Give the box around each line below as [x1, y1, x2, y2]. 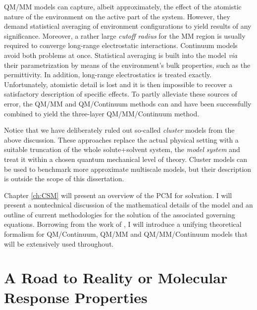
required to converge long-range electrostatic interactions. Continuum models [4, 40, 238, 51]
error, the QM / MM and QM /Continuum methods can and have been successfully [4, 98, 252, 108]
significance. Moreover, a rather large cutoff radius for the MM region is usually [4, 30, 246, 41]
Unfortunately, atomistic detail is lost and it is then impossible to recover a [4, 79, 233, 89]
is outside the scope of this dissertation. [4, 173, 124, 184]
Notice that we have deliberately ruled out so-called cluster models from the [4, 125, 235, 135]
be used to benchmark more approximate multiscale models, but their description [4, 163, 252, 174]
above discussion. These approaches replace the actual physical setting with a [4, 134, 239, 145]
